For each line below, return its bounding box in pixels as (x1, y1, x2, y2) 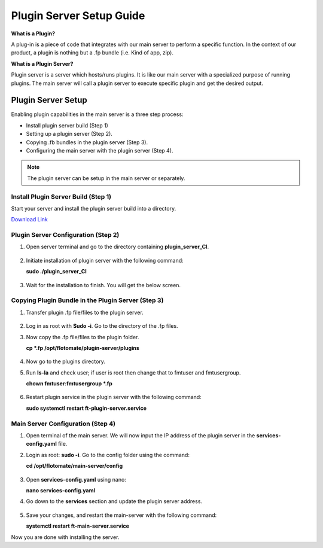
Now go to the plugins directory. (26, 358, 106, 365)
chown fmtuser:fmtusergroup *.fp (26, 380, 113, 387)
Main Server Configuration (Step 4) (11, 419, 116, 428)
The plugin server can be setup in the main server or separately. (27, 174, 185, 182)
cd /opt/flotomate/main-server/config (26, 462, 123, 470)
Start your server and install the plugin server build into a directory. (11, 205, 176, 212)
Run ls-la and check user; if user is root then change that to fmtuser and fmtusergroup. (26, 369, 241, 376)
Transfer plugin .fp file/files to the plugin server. (26, 309, 144, 316)
